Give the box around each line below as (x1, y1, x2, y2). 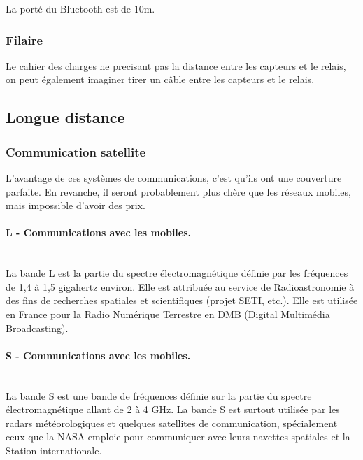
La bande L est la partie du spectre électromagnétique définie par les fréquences (6, 266, 348, 280)
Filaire (6, 31, 43, 48)
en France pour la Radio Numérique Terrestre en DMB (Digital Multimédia (6, 306, 330, 321)
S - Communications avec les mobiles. (6, 347, 191, 362)
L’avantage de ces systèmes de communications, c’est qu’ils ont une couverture (6, 171, 342, 185)
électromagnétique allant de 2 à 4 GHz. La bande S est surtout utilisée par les (6, 402, 340, 417)
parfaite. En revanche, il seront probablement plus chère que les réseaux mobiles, (6, 184, 351, 199)
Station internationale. (6, 443, 102, 457)
